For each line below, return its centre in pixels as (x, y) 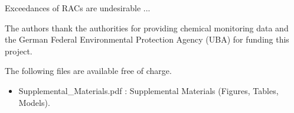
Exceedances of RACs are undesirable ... (78, 8)
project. (19, 51)
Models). (34, 102)
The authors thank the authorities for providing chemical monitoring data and (147, 28)
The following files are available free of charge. (88, 71)
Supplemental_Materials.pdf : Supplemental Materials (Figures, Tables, (148, 90)
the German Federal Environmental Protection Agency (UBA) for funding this (147, 39)
